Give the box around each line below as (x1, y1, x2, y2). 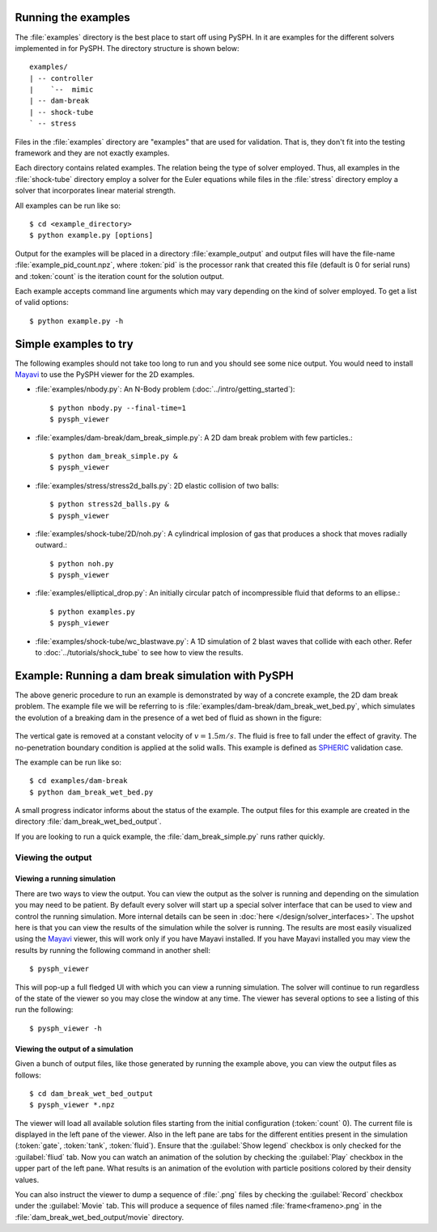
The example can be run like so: (15, 757, 121, 767)
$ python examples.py (49, 607, 135, 616)
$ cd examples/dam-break (29, 777, 128, 785)
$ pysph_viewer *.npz (29, 1100, 115, 1110)
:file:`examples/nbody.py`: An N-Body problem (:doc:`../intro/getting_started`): (35, 384, 295, 394)
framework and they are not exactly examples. (15, 148, 170, 158)
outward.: (35, 540, 68, 550)
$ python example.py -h (29, 316, 124, 325)
